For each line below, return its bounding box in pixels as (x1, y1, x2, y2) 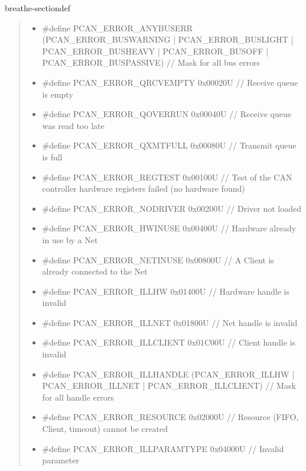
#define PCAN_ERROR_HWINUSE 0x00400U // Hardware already (42, 222, 297, 234)
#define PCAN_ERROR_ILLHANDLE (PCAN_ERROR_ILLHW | (42, 367, 295, 380)
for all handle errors (42, 391, 114, 403)
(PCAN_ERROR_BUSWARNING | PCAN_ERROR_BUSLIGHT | (42, 33, 294, 46)
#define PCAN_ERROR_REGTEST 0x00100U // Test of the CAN (42, 170, 292, 183)
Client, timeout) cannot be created (42, 422, 168, 435)
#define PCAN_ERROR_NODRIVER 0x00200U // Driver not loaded (42, 202, 301, 214)
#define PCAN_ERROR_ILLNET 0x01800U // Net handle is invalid (42, 316, 298, 328)
